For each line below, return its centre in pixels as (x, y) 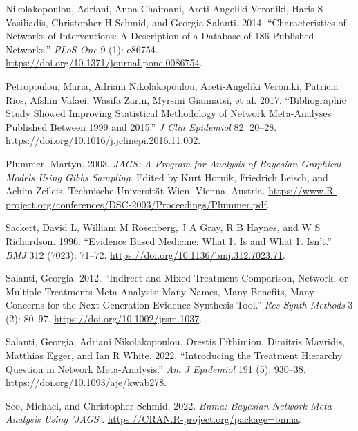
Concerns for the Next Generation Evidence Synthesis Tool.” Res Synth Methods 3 (179, 305)
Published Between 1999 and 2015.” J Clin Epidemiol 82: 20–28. (141, 126)
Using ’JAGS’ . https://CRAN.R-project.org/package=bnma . (172, 419)
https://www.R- (302, 191)
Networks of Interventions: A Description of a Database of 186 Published (160, 36)
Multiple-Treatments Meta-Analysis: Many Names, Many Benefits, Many (160, 291)
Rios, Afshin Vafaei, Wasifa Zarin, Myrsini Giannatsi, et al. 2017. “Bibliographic (176, 99)
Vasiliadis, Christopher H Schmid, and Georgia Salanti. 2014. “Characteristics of (176, 22)
